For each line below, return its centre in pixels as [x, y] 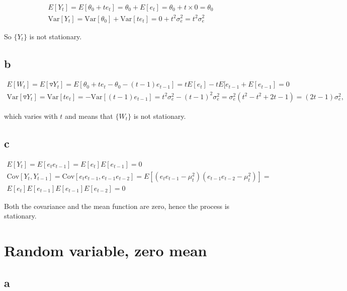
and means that [89, 116]
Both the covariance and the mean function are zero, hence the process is [117, 206]
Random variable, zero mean [106, 250]
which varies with [31, 116]
